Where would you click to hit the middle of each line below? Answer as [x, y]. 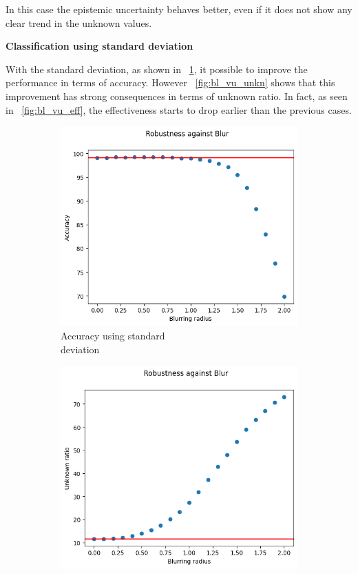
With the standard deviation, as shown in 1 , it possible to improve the [157, 69]
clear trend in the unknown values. [79, 22]
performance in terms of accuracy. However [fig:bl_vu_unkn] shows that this [170, 82]
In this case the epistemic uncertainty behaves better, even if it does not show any [179, 9]
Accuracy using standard [113, 335]
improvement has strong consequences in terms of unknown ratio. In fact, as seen [177, 96]
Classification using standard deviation [99, 46]
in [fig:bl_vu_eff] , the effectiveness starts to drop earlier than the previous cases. [179, 109]
